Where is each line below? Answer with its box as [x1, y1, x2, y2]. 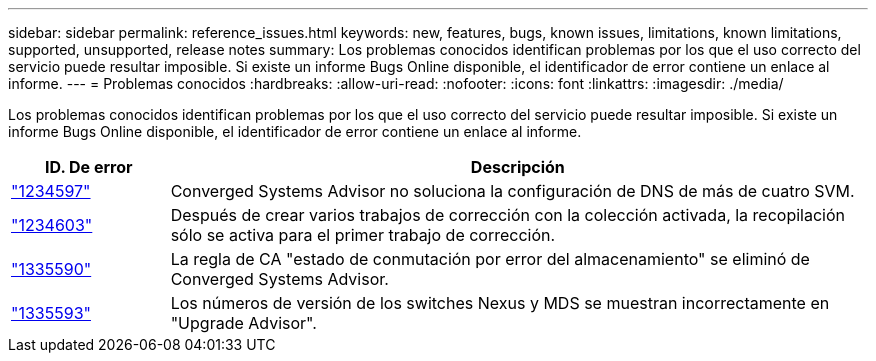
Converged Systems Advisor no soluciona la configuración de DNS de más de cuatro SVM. [170, 181, 855, 201]
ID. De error [45, 157, 133, 177]
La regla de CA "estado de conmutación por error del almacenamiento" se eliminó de [170, 249, 810, 269]
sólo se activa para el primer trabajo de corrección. [170, 225, 556, 245]
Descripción [470, 157, 565, 177]
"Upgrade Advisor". [170, 313, 317, 333]
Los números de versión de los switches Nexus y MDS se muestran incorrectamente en [170, 293, 830, 313]
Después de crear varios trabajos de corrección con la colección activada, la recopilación [170, 205, 846, 225]
